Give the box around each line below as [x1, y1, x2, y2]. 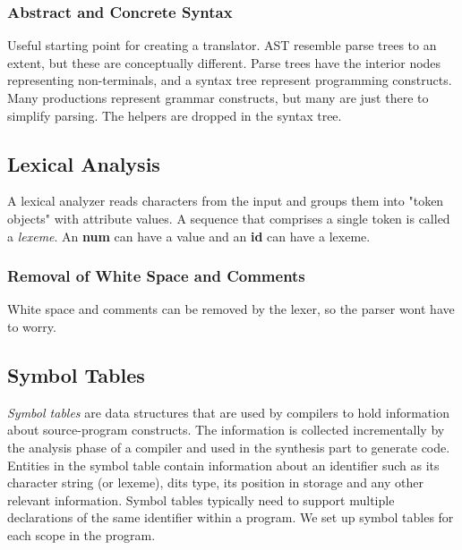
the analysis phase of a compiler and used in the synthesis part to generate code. [7, 437, 450, 456]
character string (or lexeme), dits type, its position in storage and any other [7, 473, 423, 492]
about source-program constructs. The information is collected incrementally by [7, 420, 445, 439]
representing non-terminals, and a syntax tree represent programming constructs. [7, 71, 452, 89]
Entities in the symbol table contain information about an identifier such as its [7, 455, 440, 474]
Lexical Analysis [7, 149, 160, 177]
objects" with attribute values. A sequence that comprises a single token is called [7, 208, 450, 227]
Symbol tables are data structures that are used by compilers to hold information [7, 402, 449, 421]
